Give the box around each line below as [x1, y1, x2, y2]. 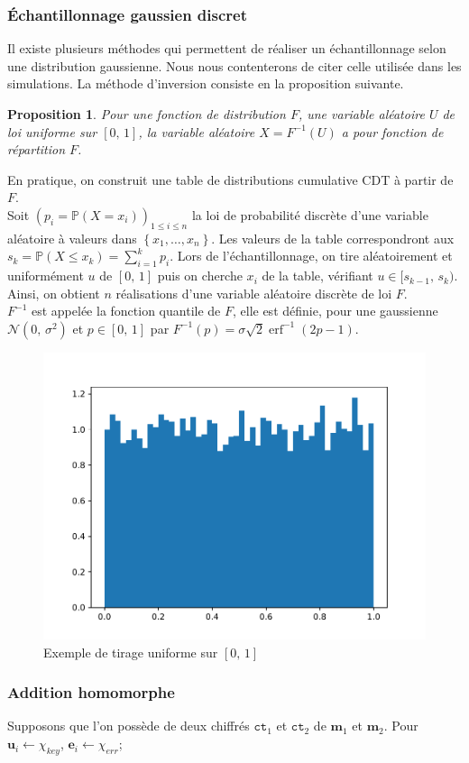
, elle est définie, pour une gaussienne [232, 301, 438, 320]
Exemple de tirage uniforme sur [43, 642, 218, 661]
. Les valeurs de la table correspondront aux [211, 228, 455, 247]
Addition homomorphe [7, 681, 175, 703]
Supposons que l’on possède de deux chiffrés [7, 716, 250, 735]
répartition [7, 140, 66, 159]
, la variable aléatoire [138, 122, 255, 141]
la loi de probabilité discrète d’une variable [191, 205, 428, 224]
